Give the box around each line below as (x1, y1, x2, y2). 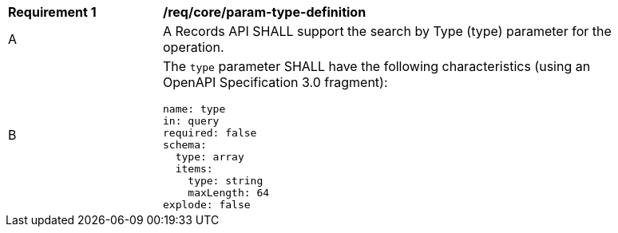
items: (175, 163, 213, 175)
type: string (188, 175, 263, 187)
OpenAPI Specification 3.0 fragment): (163, 74, 388, 90)
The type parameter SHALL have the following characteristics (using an (163, 58, 591, 74)
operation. (163, 39, 224, 55)
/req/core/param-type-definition (163, 4, 366, 20)
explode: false (163, 199, 251, 211)
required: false (163, 127, 257, 139)
